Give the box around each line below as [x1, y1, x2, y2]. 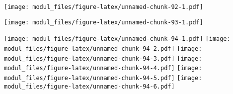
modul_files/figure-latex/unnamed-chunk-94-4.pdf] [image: [4, 65, 202, 72]
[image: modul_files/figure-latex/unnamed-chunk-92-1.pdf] [4, 3, 203, 10]
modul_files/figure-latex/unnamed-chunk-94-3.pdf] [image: [4, 55, 202, 62]
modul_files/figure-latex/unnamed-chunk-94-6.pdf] [4, 83, 175, 90]
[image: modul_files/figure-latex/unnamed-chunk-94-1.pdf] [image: [4, 35, 231, 43]
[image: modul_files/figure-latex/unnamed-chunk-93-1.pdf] [4, 18, 203, 26]
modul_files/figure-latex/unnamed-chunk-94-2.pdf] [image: [4, 45, 202, 52]
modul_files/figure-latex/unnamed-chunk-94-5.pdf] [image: [4, 74, 202, 82]
